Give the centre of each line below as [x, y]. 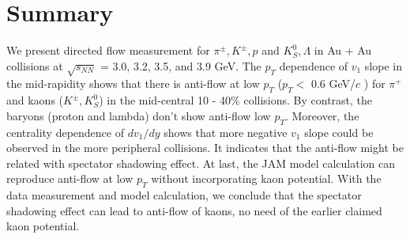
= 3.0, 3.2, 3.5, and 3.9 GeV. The [181, 65]
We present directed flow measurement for [108, 50]
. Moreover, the [322, 115]
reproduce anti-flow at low [70, 178]
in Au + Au [343, 50]
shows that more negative [226, 132]
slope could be [339, 132]
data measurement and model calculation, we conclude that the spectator [184, 195]
